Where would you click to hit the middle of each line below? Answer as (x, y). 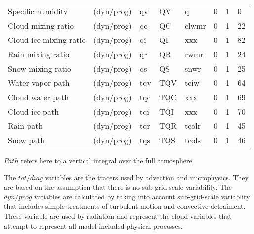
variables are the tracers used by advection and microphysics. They (147, 177)
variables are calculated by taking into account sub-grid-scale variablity (142, 196)
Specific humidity (38, 11)
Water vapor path (39, 83)
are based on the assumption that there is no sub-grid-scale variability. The (118, 187)
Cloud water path (39, 97)
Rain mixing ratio (39, 54)
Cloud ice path (34, 111)
